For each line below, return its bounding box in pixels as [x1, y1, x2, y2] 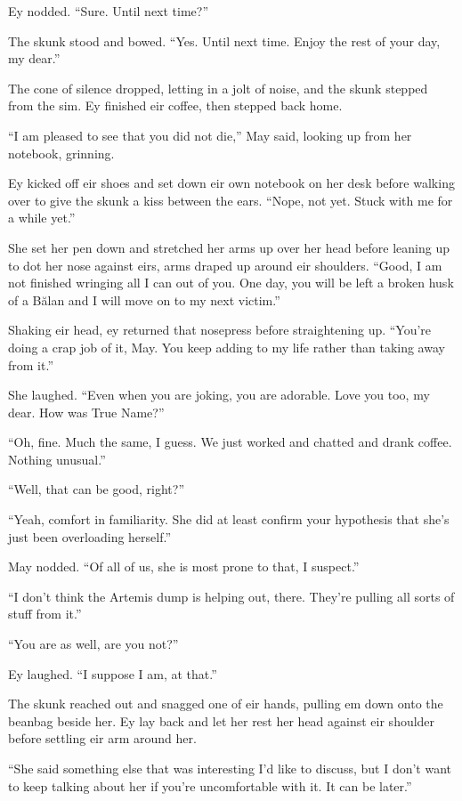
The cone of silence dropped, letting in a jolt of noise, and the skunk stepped [8, 78, 428, 97]
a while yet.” [8, 208, 76, 227]
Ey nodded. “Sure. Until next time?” [8, 2, 209, 20]
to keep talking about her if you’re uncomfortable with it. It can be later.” [8, 776, 412, 795]
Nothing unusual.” [8, 449, 106, 468]
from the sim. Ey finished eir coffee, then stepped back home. [8, 96, 343, 115]
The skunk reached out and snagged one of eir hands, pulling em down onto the [8, 694, 443, 713]
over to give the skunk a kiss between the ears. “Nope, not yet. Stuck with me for [8, 190, 453, 209]
